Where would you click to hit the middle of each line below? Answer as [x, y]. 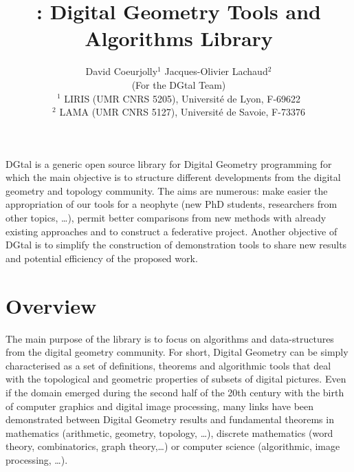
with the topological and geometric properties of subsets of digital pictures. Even [176, 379]
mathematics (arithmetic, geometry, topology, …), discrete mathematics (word [169, 432]
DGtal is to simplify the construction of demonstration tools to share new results [176, 245]
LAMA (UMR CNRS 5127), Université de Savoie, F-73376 [182, 112]
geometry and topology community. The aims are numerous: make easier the [167, 190]
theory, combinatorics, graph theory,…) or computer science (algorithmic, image [173, 446]
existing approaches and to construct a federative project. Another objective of [172, 231]
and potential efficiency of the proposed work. [102, 258]
